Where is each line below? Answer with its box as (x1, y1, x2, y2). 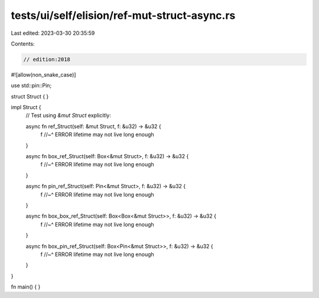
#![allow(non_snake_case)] (11, 71, 76, 78)
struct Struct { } (11, 93, 49, 100)
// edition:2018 (23, 56, 71, 63)
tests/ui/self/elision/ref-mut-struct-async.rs (11, 9, 236, 22)
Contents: (11, 40, 35, 47)
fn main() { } (11, 283, 41, 290)
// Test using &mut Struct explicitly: (25, 112, 112, 119)
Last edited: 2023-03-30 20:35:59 (11, 30, 95, 37)
